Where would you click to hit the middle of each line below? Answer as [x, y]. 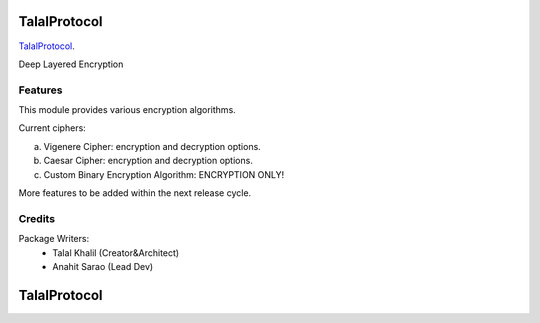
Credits [36, 218]
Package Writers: [54, 239]
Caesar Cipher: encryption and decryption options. [148, 161]
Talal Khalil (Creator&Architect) [116, 252]
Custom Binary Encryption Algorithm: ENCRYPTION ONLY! [164, 174]
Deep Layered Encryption [71, 64]
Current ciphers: [52, 128]
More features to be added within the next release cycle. [135, 193]
